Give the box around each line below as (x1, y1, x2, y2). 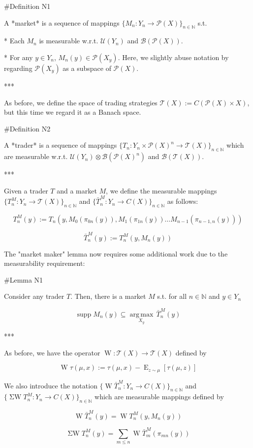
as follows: (167, 196, 198, 206)
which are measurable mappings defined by (95, 391, 224, 402)
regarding (4, 63, 32, 73)
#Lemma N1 (4, 274, 43, 285)
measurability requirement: (4, 258, 85, 268)
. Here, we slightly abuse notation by (118, 52, 229, 62)
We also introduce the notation (4, 380, 97, 390)
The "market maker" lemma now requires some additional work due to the (4, 248, 228, 258)
